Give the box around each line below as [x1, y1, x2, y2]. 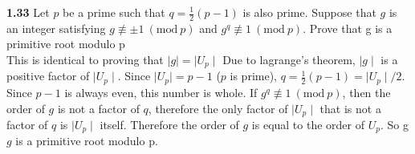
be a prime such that [63, 4, 165, 20]
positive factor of [6, 67, 90, 84]
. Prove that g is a [303, 19, 393, 36]
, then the [342, 83, 391, 100]
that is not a [319, 99, 381, 116]
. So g [380, 115, 409, 132]
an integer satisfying [6, 19, 106, 36]
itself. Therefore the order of [100, 115, 239, 132]
